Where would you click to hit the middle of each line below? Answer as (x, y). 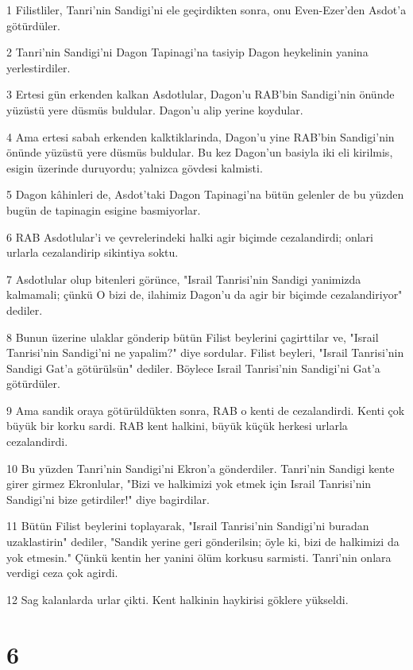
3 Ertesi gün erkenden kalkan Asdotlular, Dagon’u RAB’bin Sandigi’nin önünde (201, 94)
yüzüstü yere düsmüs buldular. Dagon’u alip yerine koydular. (155, 109)
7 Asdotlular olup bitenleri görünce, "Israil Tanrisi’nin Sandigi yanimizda (184, 279)
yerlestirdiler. (39, 67)
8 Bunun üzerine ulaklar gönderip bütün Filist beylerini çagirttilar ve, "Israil (193, 337)
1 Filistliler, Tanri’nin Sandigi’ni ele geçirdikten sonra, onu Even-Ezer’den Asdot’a (206, 10)
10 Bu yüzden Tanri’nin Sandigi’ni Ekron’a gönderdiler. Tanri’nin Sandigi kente (201, 468)
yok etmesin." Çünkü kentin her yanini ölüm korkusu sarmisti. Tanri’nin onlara (199, 557)
